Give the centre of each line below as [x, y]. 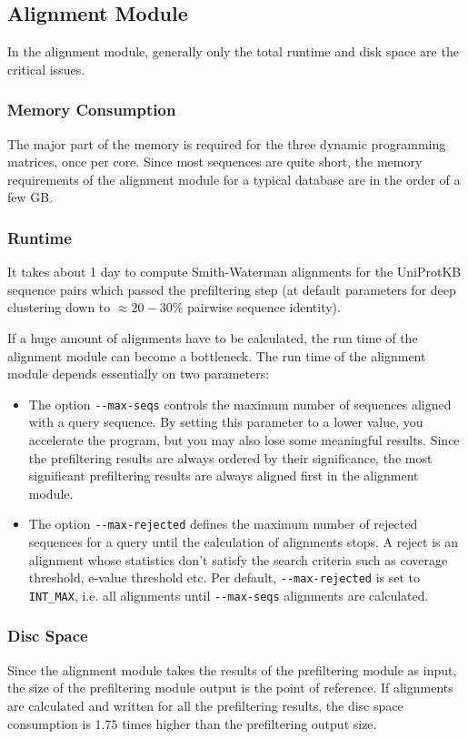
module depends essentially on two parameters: [139, 374]
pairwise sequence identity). [264, 307]
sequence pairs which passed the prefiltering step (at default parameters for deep [232, 289]
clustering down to [59, 307]
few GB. [30, 197]
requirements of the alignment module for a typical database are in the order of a [234, 179]
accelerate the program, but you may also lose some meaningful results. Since [244, 440]
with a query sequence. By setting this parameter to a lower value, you [226, 422]
